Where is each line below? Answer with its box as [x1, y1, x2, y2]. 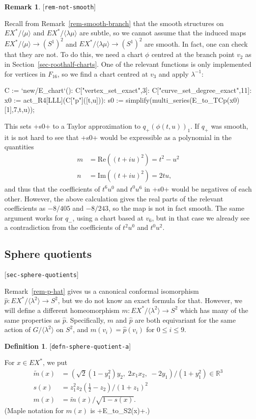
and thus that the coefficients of [4, 183, 100, 194]
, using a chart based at [72, 212, 143, 223]
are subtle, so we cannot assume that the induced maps [79, 28, 246, 38]
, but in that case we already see [152, 212, 250, 223]
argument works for [4, 212, 63, 223]
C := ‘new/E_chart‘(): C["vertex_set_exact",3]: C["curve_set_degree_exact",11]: [4, 85, 252, 95]
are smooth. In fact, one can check [144, 38, 248, 49]
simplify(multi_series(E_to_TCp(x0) [126, 94, 240, 105]
